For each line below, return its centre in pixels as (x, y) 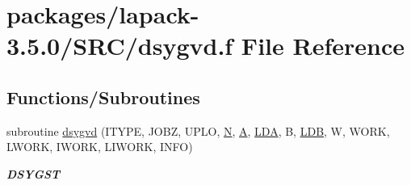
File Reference (323, 46)
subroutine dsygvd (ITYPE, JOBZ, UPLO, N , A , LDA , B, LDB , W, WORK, (198, 130)
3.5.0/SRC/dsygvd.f (120, 46)
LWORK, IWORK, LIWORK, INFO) (100, 147)
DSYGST (34, 173)
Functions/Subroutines (103, 97)
